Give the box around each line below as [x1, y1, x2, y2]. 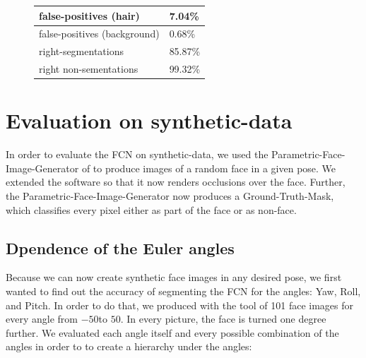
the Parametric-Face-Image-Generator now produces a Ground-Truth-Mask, [6, 189, 334, 203]
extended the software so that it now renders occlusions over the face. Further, [6, 174, 346, 189]
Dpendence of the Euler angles [6, 237, 235, 258]
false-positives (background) [39, 26, 160, 41]
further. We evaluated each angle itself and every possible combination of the [6, 325, 339, 340]
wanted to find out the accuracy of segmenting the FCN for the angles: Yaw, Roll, [6, 284, 361, 299]
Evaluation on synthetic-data [6, 106, 293, 135]
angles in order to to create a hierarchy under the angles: [6, 339, 252, 354]
